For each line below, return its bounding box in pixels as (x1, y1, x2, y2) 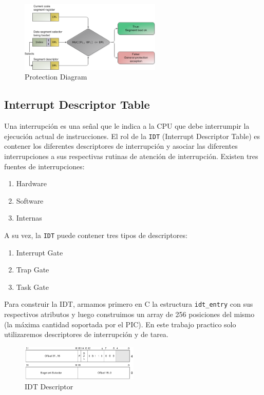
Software (16, 195, 44, 206)
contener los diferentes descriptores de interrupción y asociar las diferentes (4, 141, 238, 151)
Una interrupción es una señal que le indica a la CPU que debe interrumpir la (4, 121, 250, 131)
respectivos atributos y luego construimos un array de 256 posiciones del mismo (4, 309, 255, 320)
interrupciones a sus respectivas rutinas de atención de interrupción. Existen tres (4, 151, 258, 162)
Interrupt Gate (16, 247, 63, 258)
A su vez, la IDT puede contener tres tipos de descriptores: (4, 230, 187, 241)
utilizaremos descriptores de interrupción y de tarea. (4, 329, 168, 340)
